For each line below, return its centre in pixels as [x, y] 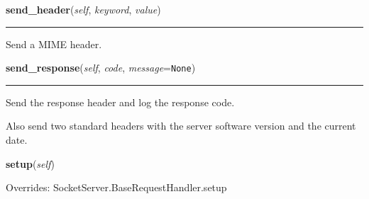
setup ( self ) [30, 163]
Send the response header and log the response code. [120, 102]
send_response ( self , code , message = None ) [101, 68]
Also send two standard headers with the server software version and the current [181, 126]
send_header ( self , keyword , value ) [83, 9]
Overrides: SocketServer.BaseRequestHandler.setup [116, 187]
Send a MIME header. [54, 44]
